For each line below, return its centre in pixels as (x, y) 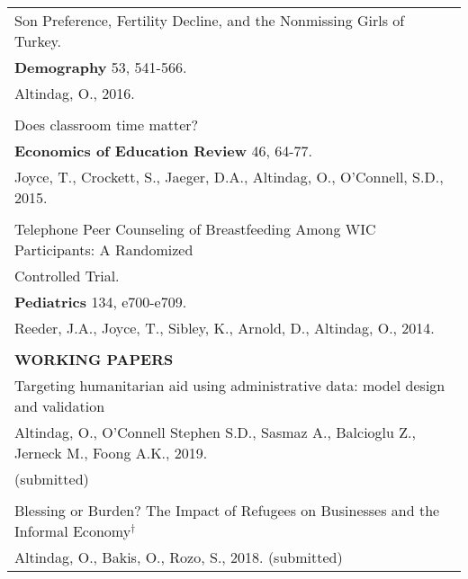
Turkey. (38, 41)
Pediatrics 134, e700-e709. (101, 302)
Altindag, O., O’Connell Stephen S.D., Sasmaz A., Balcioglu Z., (215, 432)
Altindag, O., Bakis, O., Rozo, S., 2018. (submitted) (179, 557)
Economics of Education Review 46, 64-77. (163, 151)
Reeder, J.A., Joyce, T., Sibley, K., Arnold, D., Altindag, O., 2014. (225, 328)
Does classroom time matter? (107, 125)
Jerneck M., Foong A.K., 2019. (111, 453)
